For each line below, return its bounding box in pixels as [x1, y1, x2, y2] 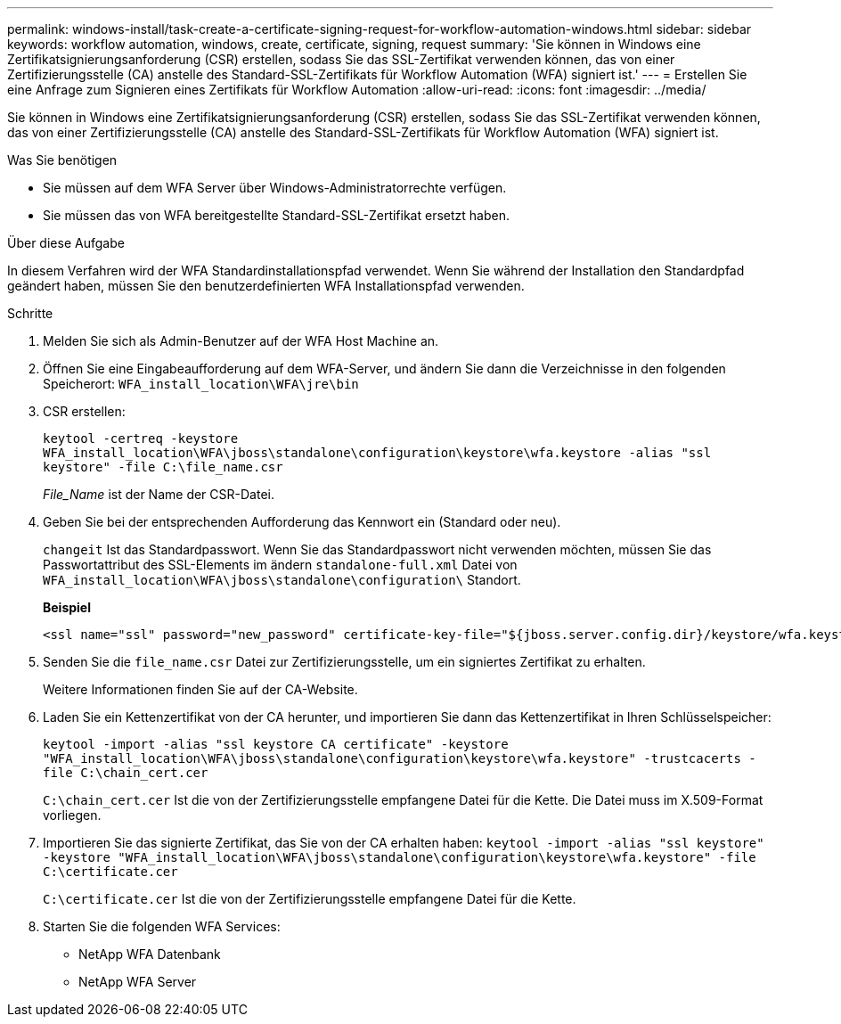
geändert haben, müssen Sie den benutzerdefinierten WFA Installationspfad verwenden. [7, 278, 525, 293]
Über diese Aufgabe [7, 235, 125, 250]
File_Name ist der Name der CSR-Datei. [43, 487, 274, 502]
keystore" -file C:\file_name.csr [43, 460, 283, 474]
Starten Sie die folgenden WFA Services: [43, 919, 281, 934]
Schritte [7, 306, 53, 321]
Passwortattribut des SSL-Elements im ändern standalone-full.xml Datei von [43, 557, 518, 572]
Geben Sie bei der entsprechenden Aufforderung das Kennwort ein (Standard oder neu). [43, 514, 561, 529]
